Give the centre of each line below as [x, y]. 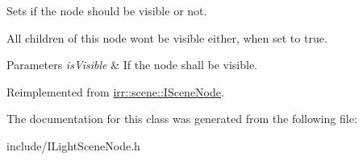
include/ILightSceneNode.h [73, 145]
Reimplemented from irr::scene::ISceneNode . [115, 91]
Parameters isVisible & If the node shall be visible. [132, 65]
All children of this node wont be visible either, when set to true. [167, 37]
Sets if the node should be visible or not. [107, 10]
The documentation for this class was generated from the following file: [182, 119]
